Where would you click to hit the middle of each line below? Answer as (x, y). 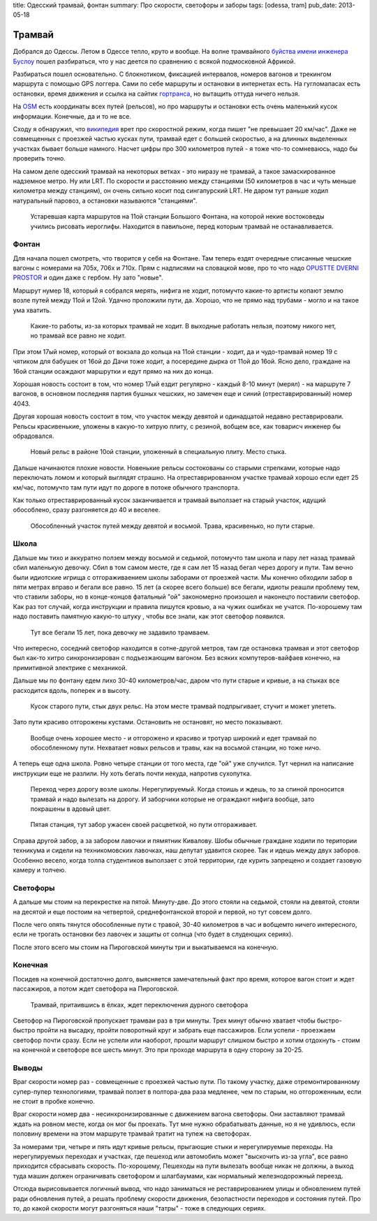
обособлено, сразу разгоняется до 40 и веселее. (87, 510)
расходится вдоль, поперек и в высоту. (72, 690)
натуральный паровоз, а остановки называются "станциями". (105, 200)
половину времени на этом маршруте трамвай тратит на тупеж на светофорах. (132, 1134)
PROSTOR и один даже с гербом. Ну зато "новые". (88, 278)
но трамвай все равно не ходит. (78, 336)
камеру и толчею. (39, 870)
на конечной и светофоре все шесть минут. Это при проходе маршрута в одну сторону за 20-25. (158, 1050)
